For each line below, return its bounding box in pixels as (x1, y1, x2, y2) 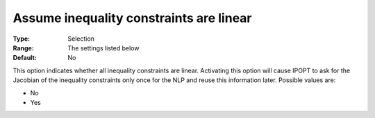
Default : (12, 54, 37, 62)
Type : (12, 35, 31, 43)
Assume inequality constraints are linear (12, 10, 252, 26)
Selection (67, 35, 95, 43)
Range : (12, 43, 34, 52)
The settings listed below (67, 43, 140, 52)
